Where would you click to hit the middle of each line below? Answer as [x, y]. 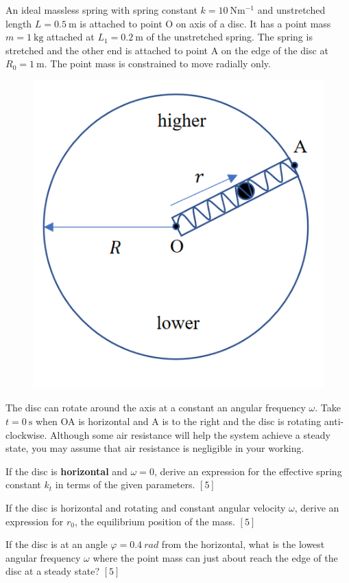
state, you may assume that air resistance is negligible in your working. [155, 448]
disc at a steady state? [53, 571]
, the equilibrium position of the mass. [155, 521]
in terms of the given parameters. [125, 484]
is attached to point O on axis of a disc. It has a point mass [205, 23]
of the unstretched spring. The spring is [229, 37]
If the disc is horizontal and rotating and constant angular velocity [146, 507]
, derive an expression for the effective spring [248, 471]
